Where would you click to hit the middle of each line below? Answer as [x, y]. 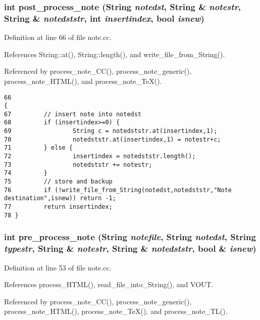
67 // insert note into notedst [73, 114]
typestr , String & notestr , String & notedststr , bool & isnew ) [130, 248]
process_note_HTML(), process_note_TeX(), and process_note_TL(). [116, 311]
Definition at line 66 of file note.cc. [58, 37]
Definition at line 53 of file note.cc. [58, 267]
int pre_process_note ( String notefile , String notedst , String [130, 237]
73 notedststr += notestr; [78, 165]
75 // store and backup [58, 182]
